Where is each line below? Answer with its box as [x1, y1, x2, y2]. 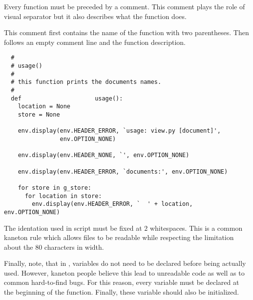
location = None [18, 103, 71, 110]
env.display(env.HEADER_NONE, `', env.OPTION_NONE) [18, 152, 190, 159]
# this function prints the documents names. [11, 79, 162, 86]
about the [4, 241, 33, 252]
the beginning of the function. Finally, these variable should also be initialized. [4, 287, 239, 297]
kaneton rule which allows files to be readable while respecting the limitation [4, 232, 234, 242]
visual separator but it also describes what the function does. [4, 11, 187, 21]
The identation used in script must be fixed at [4, 222, 142, 233]
